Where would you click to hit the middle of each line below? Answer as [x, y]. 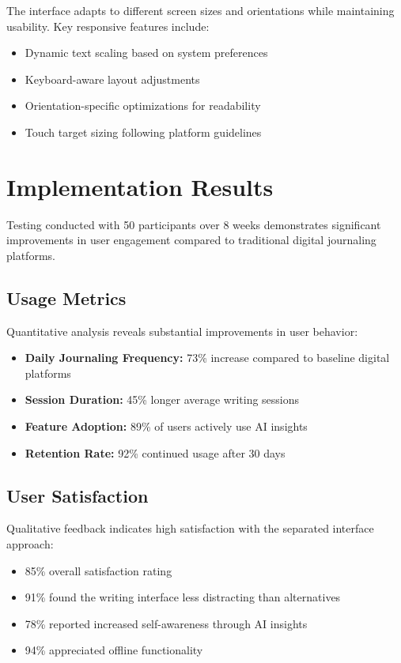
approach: [30, 544]
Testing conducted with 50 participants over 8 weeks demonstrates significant [194, 224]
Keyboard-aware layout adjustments [112, 79]
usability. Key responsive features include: [108, 26]
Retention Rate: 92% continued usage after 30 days [155, 452]
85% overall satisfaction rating [98, 570]
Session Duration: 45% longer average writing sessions [162, 399]
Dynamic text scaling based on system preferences [146, 53]
